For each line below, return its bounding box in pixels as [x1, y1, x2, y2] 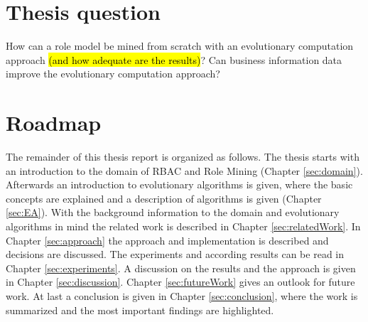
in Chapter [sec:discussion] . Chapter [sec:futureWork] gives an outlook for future [6, 274, 355, 289]
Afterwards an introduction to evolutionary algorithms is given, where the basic [6, 177, 353, 192]
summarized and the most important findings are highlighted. [6, 302, 274, 317]
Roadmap [6, 108, 102, 137]
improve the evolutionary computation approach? [6, 66, 220, 81]
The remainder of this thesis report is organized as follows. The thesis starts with [6, 149, 359, 164]
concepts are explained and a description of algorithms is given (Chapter [6, 190, 322, 205]
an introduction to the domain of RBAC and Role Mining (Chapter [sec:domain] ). [6, 163, 363, 178]
